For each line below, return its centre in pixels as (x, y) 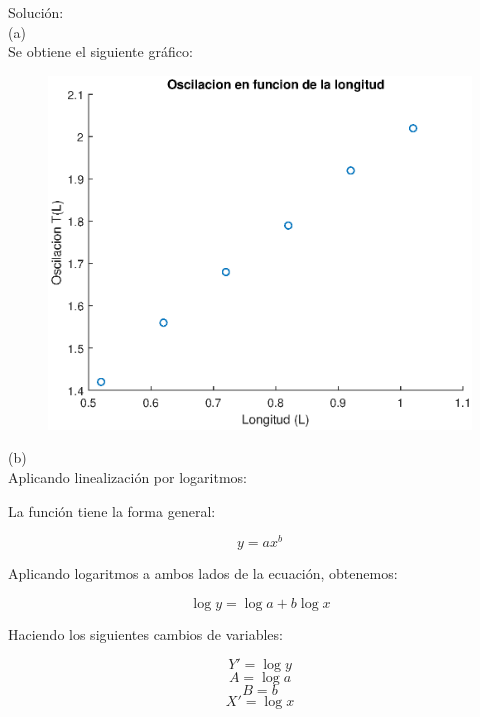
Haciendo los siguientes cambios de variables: (145, 633)
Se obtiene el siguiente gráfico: (100, 51)
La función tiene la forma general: (112, 510)
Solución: (36, 12)
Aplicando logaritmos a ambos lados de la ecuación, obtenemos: (203, 573)
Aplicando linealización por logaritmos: (127, 476)
